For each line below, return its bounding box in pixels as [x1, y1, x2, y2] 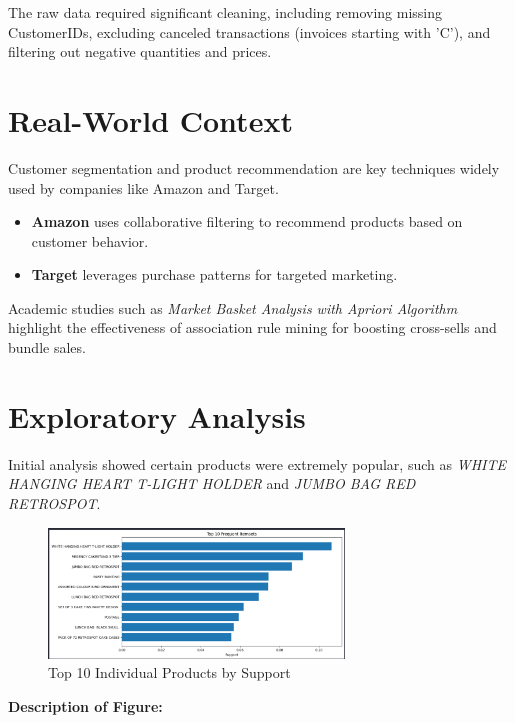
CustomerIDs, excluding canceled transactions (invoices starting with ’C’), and [8, 21, 491, 42]
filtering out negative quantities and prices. [8, 41, 272, 62]
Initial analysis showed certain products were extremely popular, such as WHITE [8, 453, 506, 474]
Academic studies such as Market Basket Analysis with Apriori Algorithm [8, 297, 458, 318]
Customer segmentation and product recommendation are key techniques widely [8, 157, 500, 178]
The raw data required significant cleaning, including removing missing [8, 2, 443, 22]
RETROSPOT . [8, 492, 101, 513]
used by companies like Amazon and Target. [8, 177, 279, 198]
